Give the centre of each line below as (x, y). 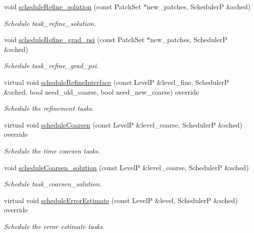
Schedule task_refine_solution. (50, 23)
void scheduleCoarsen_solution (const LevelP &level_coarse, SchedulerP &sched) (127, 167)
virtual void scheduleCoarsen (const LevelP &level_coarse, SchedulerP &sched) (123, 124)
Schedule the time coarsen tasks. (52, 150)
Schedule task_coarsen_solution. (53, 184)
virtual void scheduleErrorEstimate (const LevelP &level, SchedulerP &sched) (121, 200)
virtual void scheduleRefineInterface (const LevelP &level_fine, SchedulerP (116, 82)
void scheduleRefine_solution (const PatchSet (73, 6)
